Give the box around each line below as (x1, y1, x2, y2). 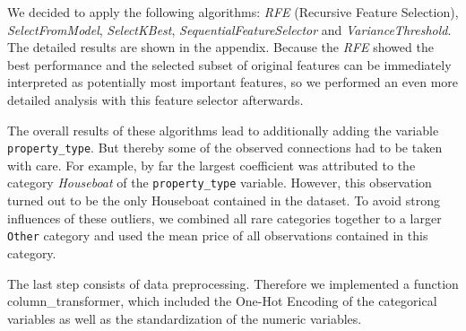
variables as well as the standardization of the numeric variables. (7, 309, 362, 327)
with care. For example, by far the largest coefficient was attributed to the (7, 155, 416, 174)
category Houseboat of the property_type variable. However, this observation (7, 173, 432, 192)
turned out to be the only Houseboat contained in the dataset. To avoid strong (7, 191, 440, 210)
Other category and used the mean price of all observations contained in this (7, 226, 428, 245)
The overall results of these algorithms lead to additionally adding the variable (7, 120, 439, 139)
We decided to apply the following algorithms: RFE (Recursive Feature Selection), (7, 3, 459, 21)
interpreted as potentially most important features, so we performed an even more (7, 73, 459, 91)
